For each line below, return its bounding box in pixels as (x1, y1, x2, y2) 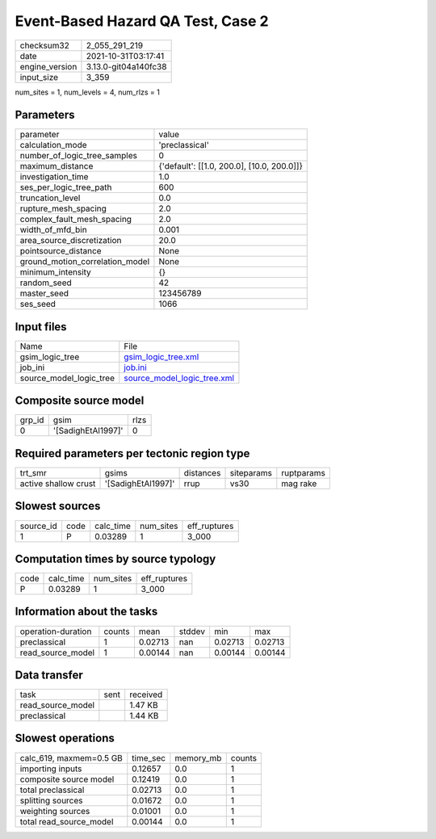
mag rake (281, 478, 317, 489)
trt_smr (19, 468, 48, 478)
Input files (15, 320, 68, 334)
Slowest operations (15, 732, 115, 745)
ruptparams (281, 468, 326, 478)
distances (183, 468, 221, 478)
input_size (19, 71, 59, 82)
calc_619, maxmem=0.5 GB (19, 752, 123, 763)
